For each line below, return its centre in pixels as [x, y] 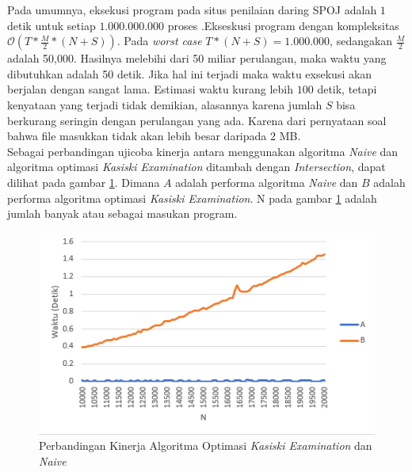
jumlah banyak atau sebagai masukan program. [122, 213]
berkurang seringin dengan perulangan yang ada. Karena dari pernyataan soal [197, 120]
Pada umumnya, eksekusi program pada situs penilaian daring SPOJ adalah [192, 10]
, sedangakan [361, 41]
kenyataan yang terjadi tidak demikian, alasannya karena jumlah [165, 104]
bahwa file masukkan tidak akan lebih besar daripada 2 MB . [154, 136]
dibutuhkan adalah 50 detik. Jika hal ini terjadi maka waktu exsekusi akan [190, 73]
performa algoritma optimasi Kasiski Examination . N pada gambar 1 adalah [192, 198]
